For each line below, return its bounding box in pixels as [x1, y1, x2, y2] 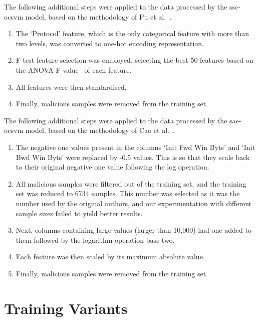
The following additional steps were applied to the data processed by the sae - [4, 115, 241, 125]
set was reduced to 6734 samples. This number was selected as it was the [16, 188, 240, 199]
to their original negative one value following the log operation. [16, 162, 209, 172]
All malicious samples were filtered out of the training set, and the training [16, 178, 246, 189]
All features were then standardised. [16, 81, 127, 92]
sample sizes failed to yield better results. [16, 208, 143, 218]
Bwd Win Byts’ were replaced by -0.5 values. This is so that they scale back [16, 151, 250, 162]
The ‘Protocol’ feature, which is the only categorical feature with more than [16, 28, 249, 39]
